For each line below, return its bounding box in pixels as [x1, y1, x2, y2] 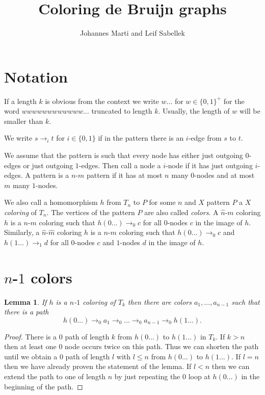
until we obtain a [4, 351, 58, 361]
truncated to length [91, 106, 152, 116]
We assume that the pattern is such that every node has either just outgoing [4, 150, 243, 161]
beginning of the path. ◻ [4, 381, 83, 391]
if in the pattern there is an [98, 133, 184, 143]
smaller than [4, 115, 43, 126]
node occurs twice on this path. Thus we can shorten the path [65, 341, 259, 352]
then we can [211, 361, 250, 372]
